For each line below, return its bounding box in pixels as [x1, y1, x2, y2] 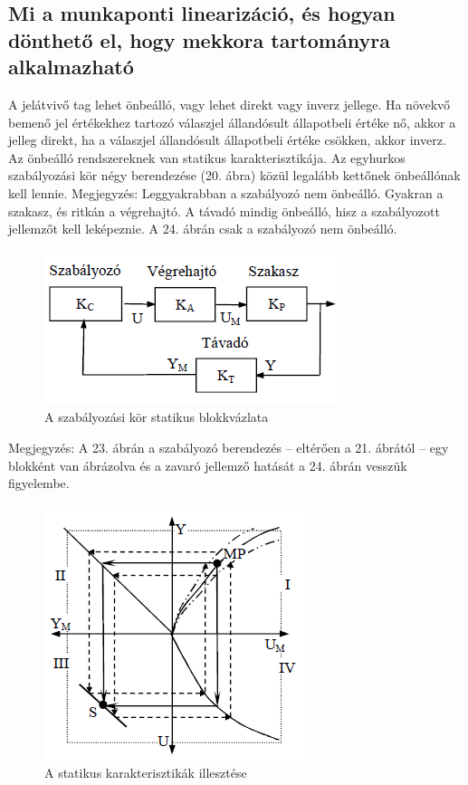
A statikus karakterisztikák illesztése [44, 763, 247, 782]
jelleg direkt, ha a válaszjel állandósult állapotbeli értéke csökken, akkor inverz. [8, 130, 446, 149]
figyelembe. [8, 474, 70, 493]
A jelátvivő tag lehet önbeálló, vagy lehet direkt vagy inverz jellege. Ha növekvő [8, 94, 451, 113]
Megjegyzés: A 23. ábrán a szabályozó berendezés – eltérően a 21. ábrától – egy [8, 437, 449, 456]
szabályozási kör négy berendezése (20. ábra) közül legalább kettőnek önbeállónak [8, 166, 461, 185]
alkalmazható [8, 53, 134, 81]
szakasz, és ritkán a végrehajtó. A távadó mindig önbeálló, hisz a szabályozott [8, 201, 440, 220]
